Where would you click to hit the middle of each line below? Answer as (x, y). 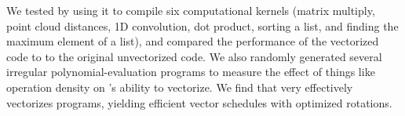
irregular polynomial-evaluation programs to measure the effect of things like (191, 72)
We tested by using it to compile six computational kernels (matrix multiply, (191, 10)
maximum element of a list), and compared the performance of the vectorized (193, 41)
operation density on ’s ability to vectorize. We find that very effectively (180, 87)
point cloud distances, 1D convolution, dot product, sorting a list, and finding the (202, 25)
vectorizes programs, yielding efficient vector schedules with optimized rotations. (199, 102)
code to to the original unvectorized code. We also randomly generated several (194, 56)
